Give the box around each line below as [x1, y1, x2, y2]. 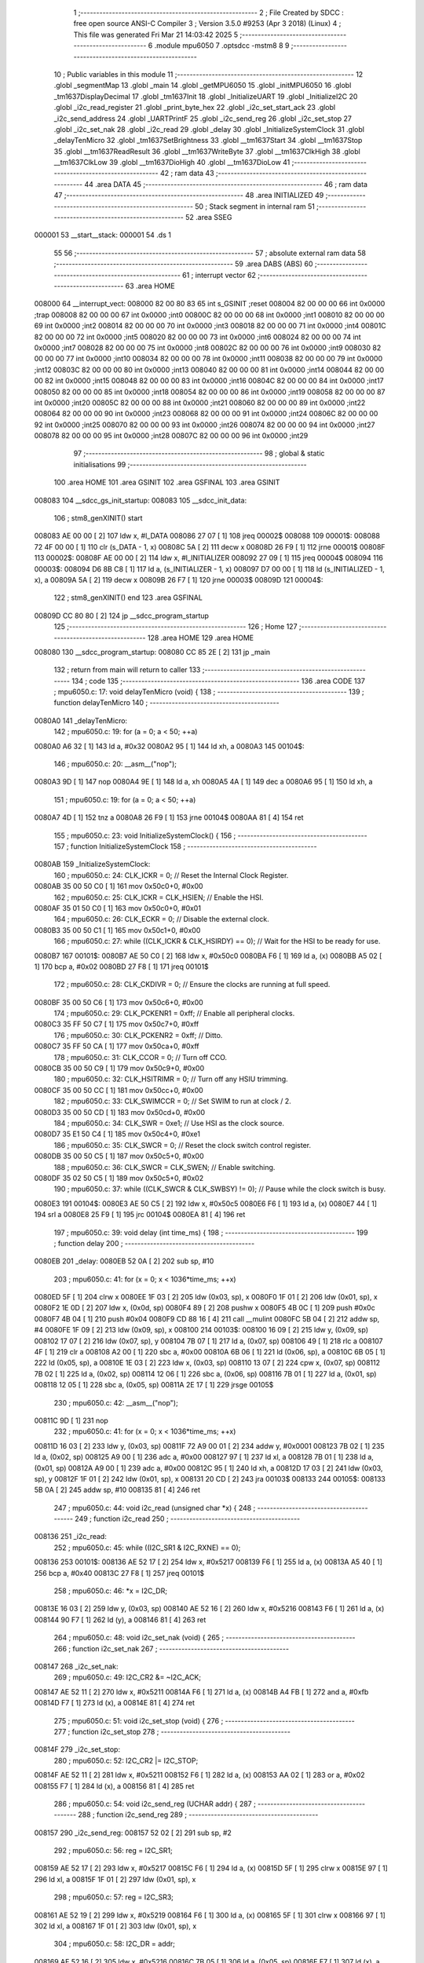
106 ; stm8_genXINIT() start [53, 514, 143, 523]
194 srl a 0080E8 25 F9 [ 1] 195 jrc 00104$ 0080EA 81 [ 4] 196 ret [34, 1210, 246, 1219]
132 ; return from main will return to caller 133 [53, 665, 201, 674]
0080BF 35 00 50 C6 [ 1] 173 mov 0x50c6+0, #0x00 [34, 997, 203, 1007]
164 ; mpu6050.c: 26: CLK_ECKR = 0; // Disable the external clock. [53, 915, 270, 924]
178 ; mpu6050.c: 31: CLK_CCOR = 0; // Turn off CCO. [53, 1052, 228, 1062]
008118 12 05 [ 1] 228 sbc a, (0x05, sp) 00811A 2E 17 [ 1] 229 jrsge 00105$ [34, 1380, 274, 1390]
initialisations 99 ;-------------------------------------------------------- [73, 459, 308, 469]
